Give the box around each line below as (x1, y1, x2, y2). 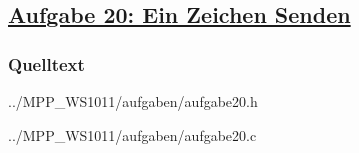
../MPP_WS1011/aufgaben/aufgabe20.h (8, 91, 258, 111)
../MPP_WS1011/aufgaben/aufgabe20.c (8, 124, 257, 145)
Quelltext (8, 51, 85, 76)
